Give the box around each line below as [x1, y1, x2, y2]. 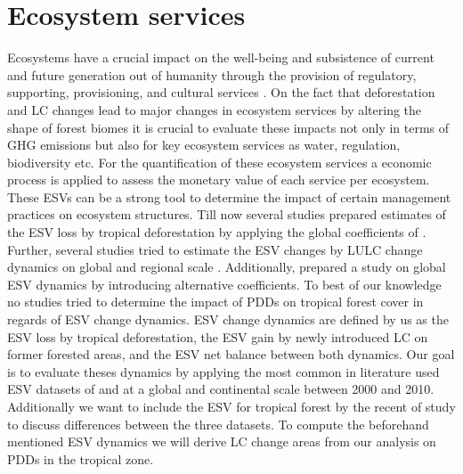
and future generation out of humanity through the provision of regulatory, [7, 65, 417, 84]
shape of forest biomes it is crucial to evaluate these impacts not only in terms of [7, 118, 450, 136]
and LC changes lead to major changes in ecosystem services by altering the [7, 100, 422, 118]
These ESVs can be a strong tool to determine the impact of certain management [7, 187, 451, 206]
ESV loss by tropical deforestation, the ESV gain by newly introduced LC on [7, 327, 428, 346]
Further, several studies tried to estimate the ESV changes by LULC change [7, 240, 423, 258]
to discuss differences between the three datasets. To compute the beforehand [7, 414, 429, 433]
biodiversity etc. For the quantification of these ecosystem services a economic [7, 152, 432, 171]
